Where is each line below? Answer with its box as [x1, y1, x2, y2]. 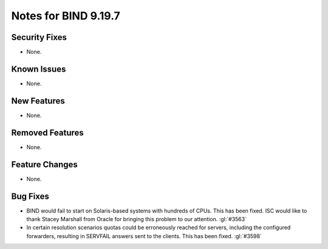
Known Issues [11, 64, 66, 74]
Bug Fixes [11, 191, 50, 201]
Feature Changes [11, 159, 78, 170]
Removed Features [11, 127, 84, 138]
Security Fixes [11, 32, 67, 42]
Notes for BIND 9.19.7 [11, 9, 121, 22]
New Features [11, 96, 65, 106]
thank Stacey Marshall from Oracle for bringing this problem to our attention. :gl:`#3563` [26, 215, 247, 222]
